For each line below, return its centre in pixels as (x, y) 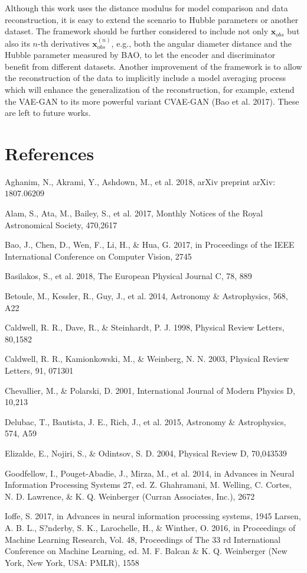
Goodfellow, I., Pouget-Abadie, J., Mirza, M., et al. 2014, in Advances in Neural (150, 473)
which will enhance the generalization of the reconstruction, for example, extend (150, 89)
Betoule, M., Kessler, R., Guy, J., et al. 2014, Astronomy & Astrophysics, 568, (146, 296)
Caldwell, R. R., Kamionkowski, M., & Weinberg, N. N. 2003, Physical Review (147, 359)
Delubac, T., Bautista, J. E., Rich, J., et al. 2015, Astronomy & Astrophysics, (146, 421)
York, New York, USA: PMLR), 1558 (72, 562)
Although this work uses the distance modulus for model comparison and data (146, 8)
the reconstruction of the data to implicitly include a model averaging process (145, 78)
